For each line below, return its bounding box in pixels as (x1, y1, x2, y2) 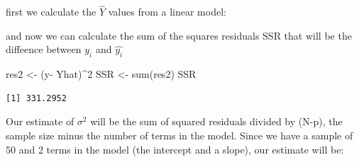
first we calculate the (6, 4, 96, 19)
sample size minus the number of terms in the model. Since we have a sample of (6, 127, 353, 142)
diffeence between (6, 42, 82, 57)
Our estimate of (6, 114, 74, 129)
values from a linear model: (108, 4, 226, 19)
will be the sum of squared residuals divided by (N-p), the (90, 114, 343, 129)
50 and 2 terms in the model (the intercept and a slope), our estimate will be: (6, 141, 344, 156)
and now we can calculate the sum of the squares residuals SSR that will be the (6, 28, 352, 42)
